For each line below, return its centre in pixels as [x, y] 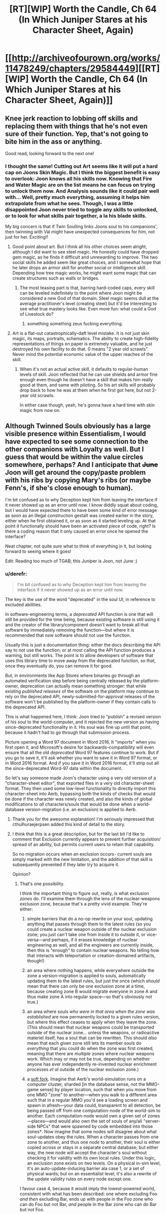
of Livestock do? [37, 314]
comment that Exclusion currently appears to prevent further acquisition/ [86, 839]
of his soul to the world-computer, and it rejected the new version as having [82, 722]
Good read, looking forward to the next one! [50, 153]
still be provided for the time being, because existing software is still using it [82, 619]
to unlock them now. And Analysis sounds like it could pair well [82, 191]
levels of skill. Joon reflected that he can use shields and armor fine [89, 374]
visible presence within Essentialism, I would [76, 433]
